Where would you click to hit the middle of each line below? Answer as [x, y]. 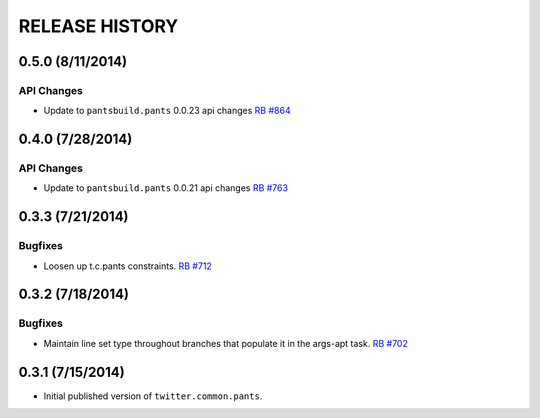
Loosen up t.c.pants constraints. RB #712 [127, 266]
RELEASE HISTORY [98, 26]
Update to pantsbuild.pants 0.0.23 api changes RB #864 [167, 111]
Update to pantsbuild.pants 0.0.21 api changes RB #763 [166, 188]
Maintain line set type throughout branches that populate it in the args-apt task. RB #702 [226, 343]
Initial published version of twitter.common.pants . [153, 396]
